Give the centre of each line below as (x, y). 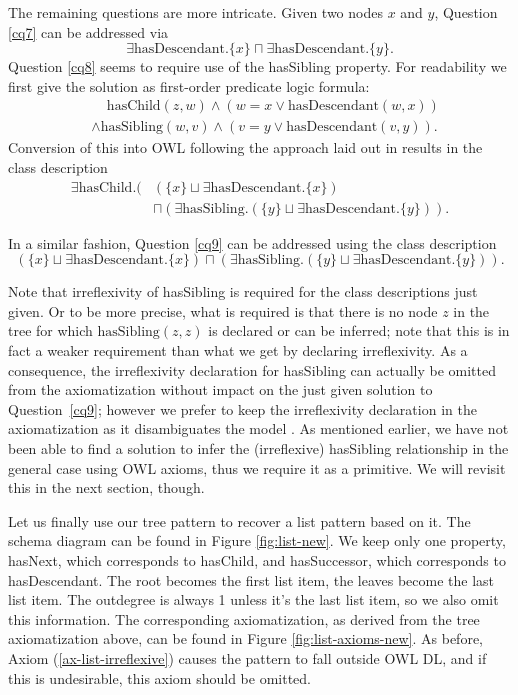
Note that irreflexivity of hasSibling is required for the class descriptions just (243, 291)
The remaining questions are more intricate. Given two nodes (195, 12)
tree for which (50, 330)
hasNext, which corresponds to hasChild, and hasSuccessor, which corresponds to (257, 560)
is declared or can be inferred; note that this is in (359, 330)
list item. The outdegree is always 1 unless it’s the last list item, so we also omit (253, 599)
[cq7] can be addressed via (88, 31)
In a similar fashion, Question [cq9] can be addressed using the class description (252, 242)
